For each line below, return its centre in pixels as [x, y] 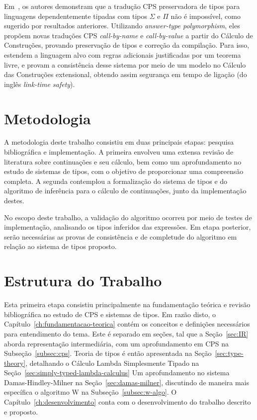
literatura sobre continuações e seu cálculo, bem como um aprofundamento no [123, 161]
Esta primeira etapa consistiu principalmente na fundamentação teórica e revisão [127, 304]
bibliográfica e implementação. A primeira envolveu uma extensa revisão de [119, 152]
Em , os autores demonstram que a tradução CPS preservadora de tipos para [122, 6]
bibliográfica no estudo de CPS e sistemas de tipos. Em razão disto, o [110, 314]
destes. [14, 201]
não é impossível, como [206, 16]
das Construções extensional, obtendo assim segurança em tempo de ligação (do [126, 74]
